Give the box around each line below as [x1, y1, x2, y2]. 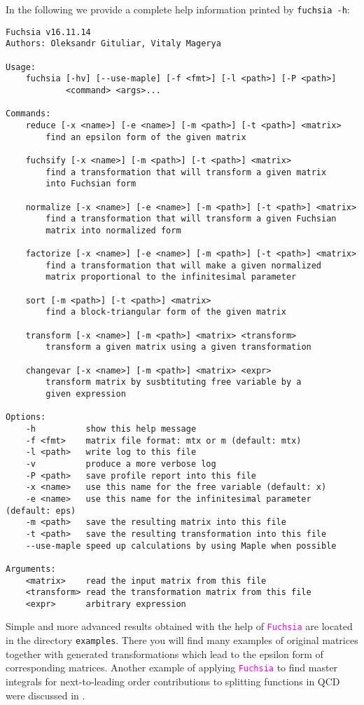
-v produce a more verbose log [25, 458, 216, 469]
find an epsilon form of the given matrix [45, 132, 246, 142]
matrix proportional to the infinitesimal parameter [45, 272, 297, 282]
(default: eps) [6, 505, 76, 516]
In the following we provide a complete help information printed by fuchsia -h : [6, 2, 350, 16]
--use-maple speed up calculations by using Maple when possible [25, 540, 337, 551]
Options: [6, 412, 46, 423]
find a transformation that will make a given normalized [45, 260, 322, 271]
